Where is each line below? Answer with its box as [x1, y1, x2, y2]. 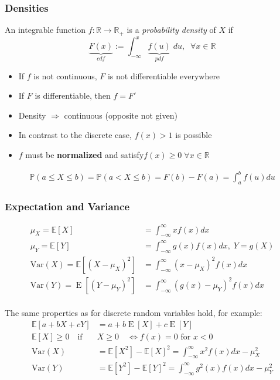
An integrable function [5, 23, 86, 36]
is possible [175, 129, 212, 141]
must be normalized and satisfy [25, 148, 144, 160]
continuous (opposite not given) [64, 109, 177, 121]
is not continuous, [33, 69, 97, 82]
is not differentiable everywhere [107, 69, 220, 82]
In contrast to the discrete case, [18, 129, 132, 141]
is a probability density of [127, 23, 216, 36]
